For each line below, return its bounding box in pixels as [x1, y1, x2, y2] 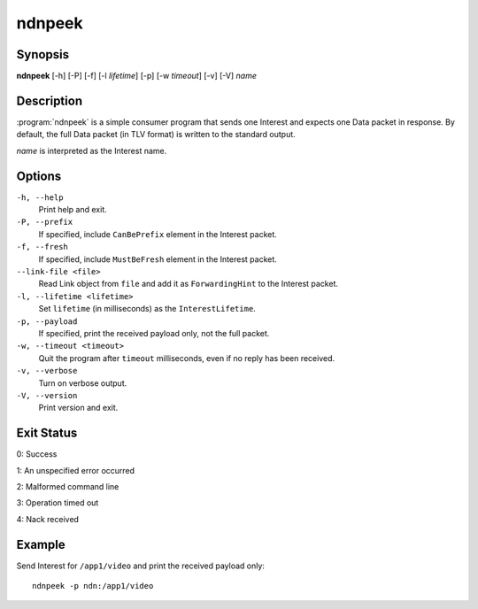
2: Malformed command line [16, 481, 119, 491]
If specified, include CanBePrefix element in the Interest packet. [38, 228, 278, 239]
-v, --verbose [16, 366, 78, 376]
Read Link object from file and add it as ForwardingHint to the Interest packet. [38, 279, 339, 289]
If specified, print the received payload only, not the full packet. [38, 328, 270, 338]
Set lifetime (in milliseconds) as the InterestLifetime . [38, 304, 256, 314]
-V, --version [16, 390, 78, 400]
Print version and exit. [38, 403, 119, 413]
